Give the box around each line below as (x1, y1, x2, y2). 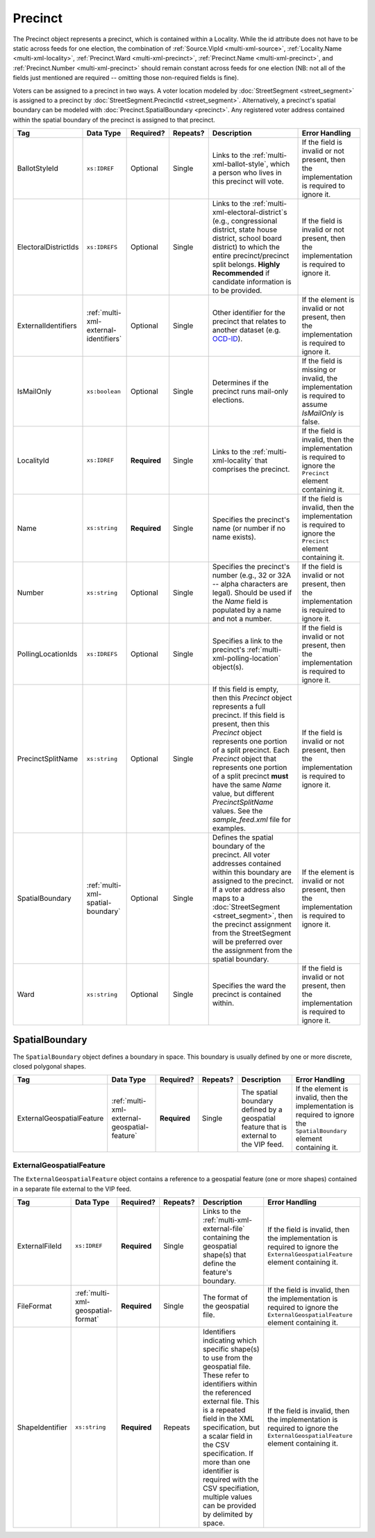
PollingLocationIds (17, 649, 78, 659)
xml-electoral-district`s (212, 207, 287, 217)
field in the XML (202, 1413, 255, 1423)
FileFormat (17, 1301, 52, 1311)
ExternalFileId (17, 1241, 62, 1251)
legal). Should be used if (212, 588, 292, 598)
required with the (202, 1475, 259, 1484)
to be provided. (212, 286, 262, 296)
